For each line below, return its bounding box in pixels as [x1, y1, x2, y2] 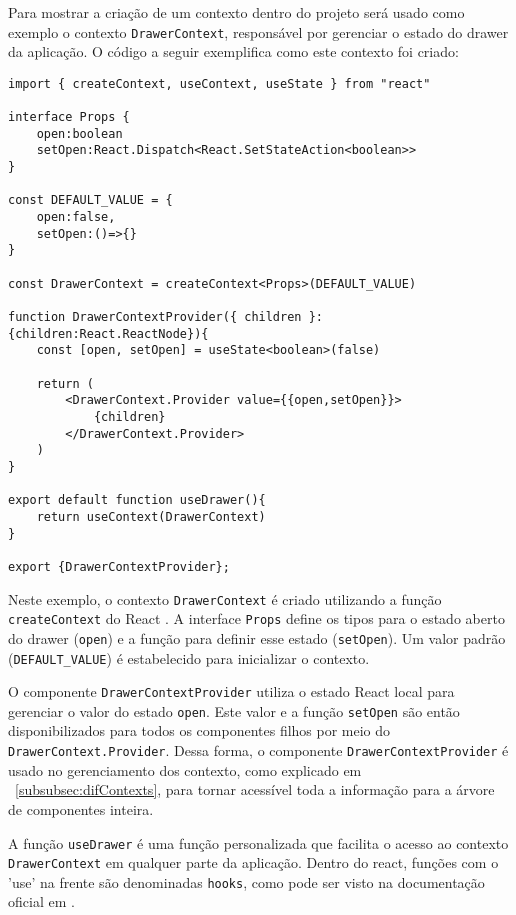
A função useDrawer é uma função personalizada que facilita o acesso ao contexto [8, 832, 509, 853]
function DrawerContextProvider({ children [8, 310, 302, 325]
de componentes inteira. [8, 798, 154, 819]
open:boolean [36, 126, 123, 141]
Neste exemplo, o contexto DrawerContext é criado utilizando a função [8, 588, 442, 609]
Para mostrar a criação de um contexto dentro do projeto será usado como [8, 2, 465, 22]
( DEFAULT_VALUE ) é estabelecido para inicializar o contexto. [8, 647, 370, 668]
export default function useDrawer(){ [8, 493, 266, 508]
